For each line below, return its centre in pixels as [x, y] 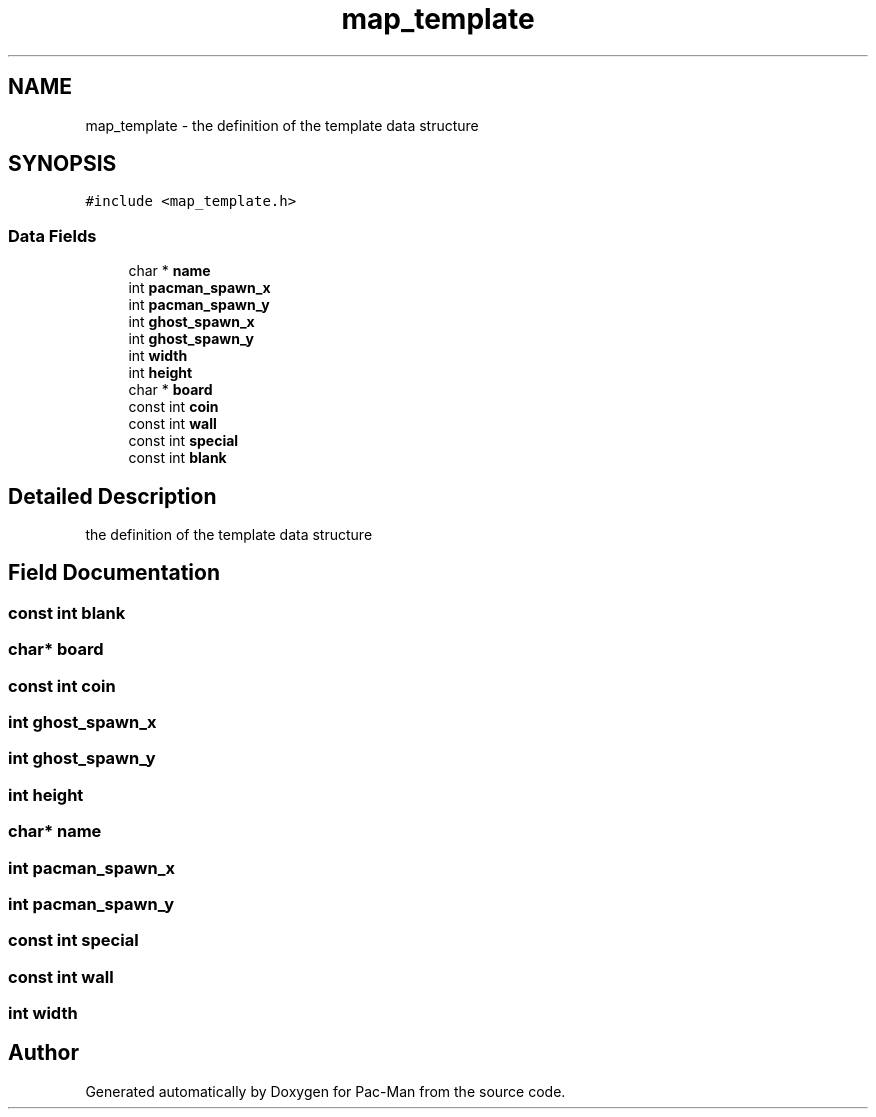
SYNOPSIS [62, 164]
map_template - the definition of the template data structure [282, 125]
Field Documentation [114, 573]
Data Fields [52, 235]
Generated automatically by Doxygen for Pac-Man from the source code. [325, 1091]
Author [43, 1053]
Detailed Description [112, 496]
